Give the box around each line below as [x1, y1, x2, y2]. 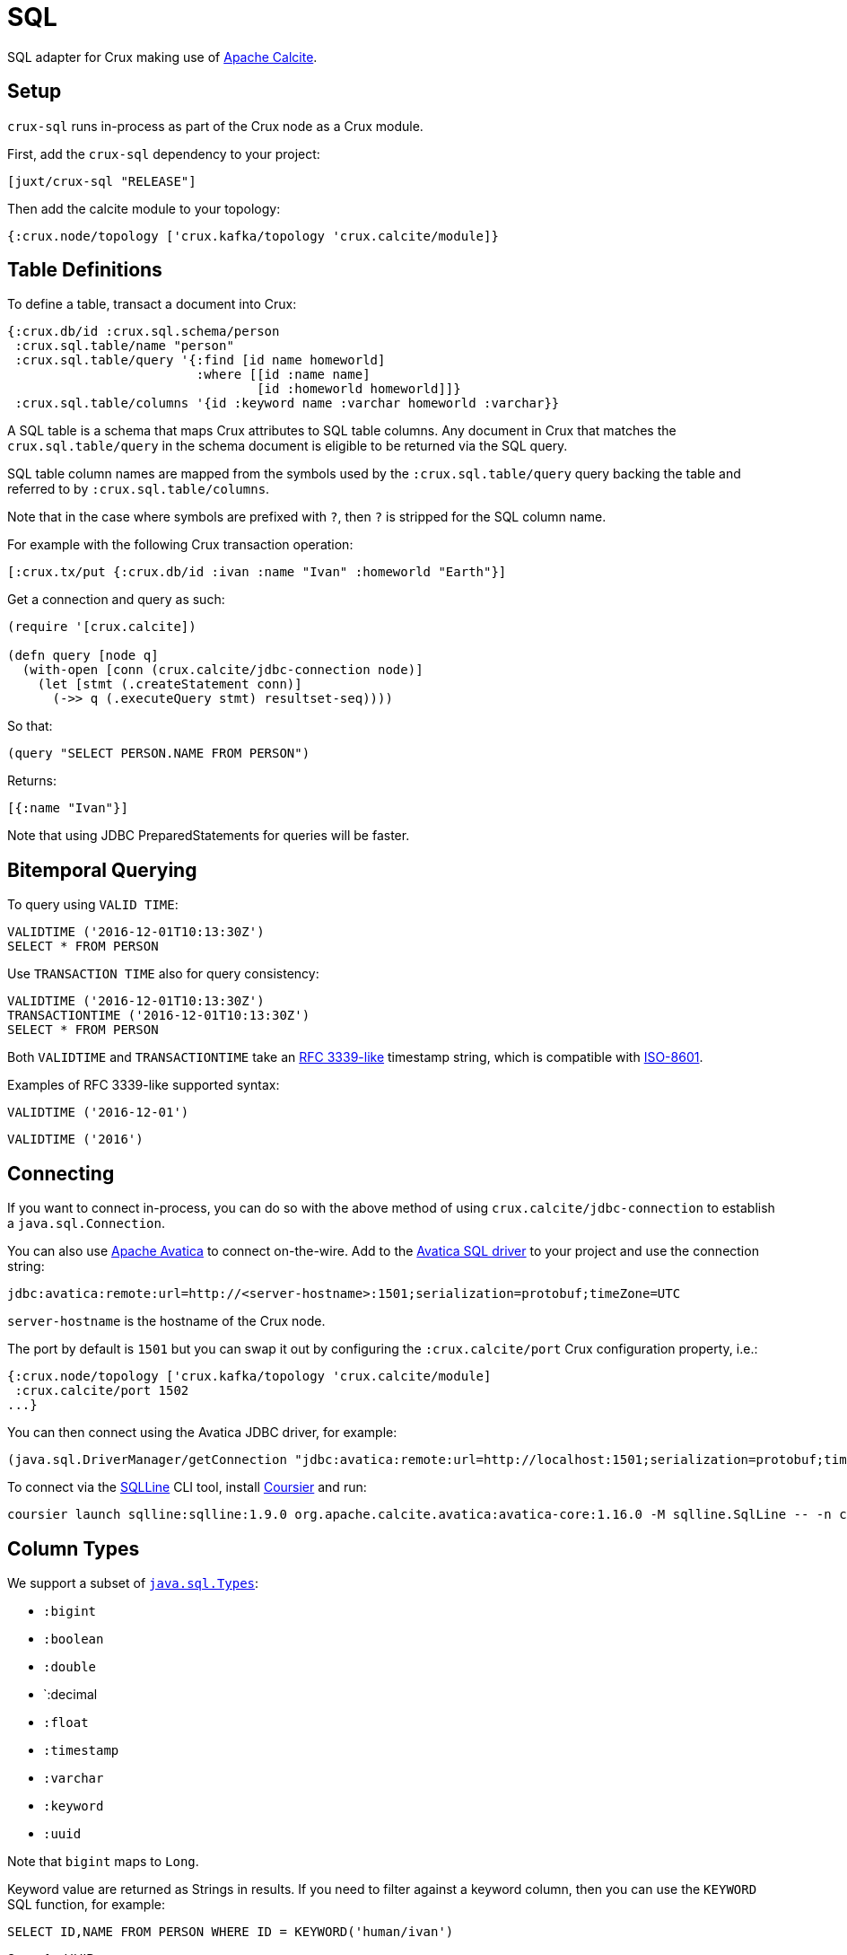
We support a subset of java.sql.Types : [7, 1574, 259, 1591]
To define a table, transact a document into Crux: [7, 296, 297, 312]
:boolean [43, 1631, 104, 1646]
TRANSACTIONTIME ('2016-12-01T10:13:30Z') [7, 1008, 310, 1023]
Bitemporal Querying [7, 858, 197, 881]
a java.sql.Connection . [7, 1215, 166, 1232]
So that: [7, 718, 53, 734]
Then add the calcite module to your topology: [7, 200, 281, 216]
